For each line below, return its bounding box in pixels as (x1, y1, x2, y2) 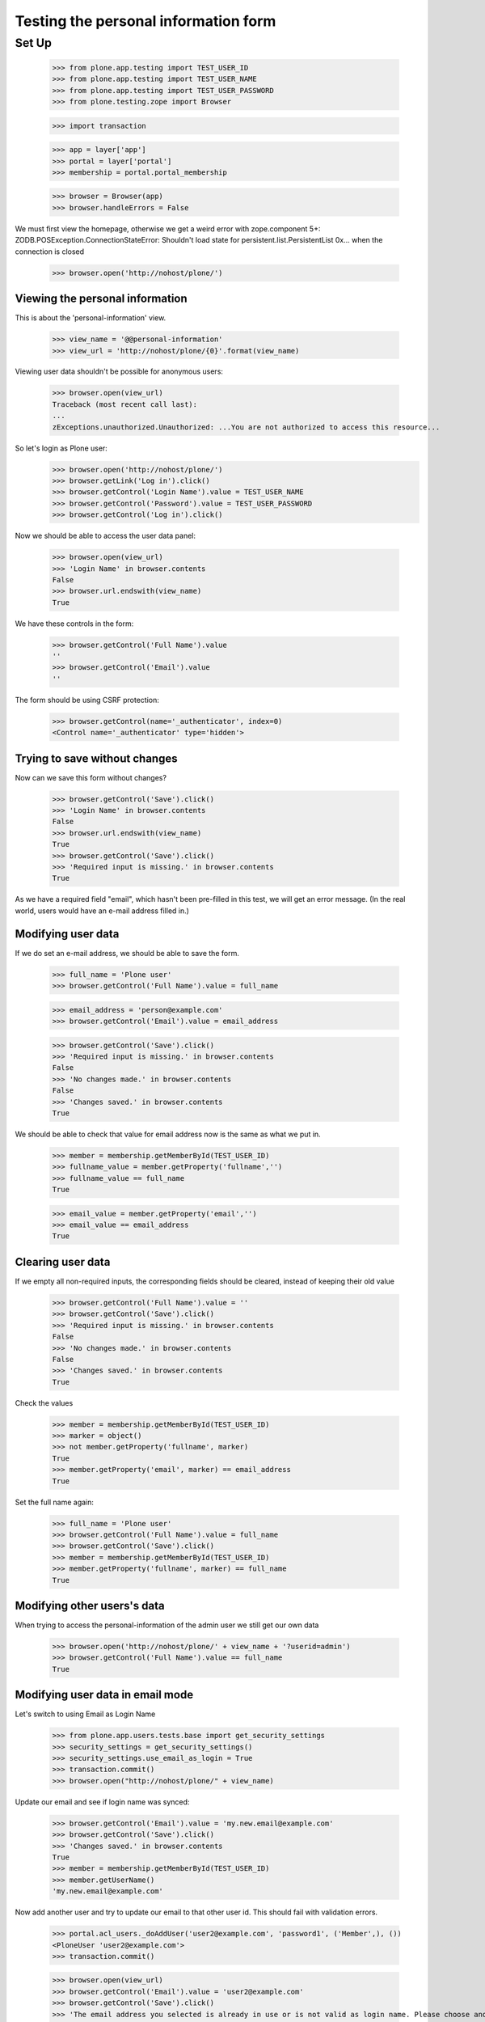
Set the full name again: (15, 1497, 95, 1507)
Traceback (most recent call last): (52, 400, 198, 408)
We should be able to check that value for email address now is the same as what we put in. (15, 1129, 321, 1139)
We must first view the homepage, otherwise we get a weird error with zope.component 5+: (15, 223, 321, 234)
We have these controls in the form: (15, 619, 134, 628)
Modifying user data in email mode (15, 1688, 194, 1702)
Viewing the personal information (15, 292, 188, 306)
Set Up (15, 36, 53, 50)
